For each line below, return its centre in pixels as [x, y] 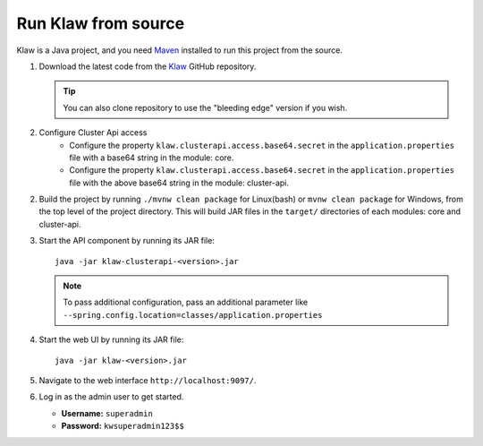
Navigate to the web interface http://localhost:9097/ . [148, 380]
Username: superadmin [107, 413]
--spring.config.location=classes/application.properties [193, 315]
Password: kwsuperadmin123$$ [123, 426]
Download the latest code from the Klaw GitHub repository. [148, 66]
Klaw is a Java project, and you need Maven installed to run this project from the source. [180, 50]
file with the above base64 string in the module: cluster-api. [179, 183]
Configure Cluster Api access [93, 133]
